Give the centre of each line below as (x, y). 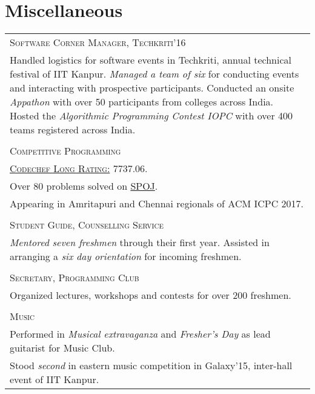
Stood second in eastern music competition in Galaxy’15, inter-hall (151, 366)
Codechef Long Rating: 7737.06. (79, 169)
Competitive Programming (65, 151)
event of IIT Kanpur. (55, 379)
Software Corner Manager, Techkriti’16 (98, 42)
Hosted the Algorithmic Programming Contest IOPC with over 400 (151, 116)
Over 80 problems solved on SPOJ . (84, 186)
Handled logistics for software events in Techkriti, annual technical (151, 60)
